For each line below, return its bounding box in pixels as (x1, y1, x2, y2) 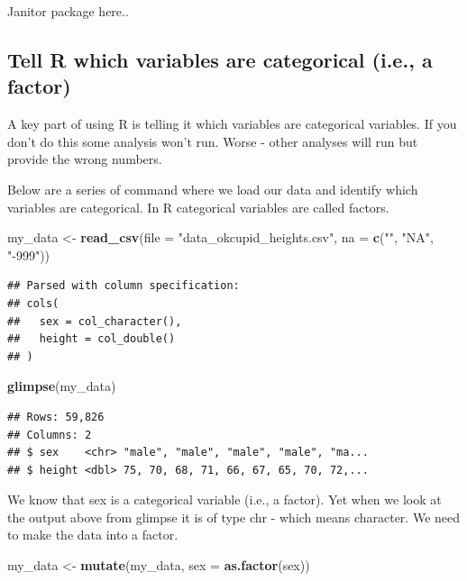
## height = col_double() (7, 332, 176, 346)
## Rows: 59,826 (7, 410, 105, 423)
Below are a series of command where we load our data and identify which (7, 179, 418, 198)
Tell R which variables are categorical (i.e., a (7, 45, 433, 73)
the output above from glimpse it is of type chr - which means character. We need (7, 507, 461, 526)
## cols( (7, 296, 60, 310)
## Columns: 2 (7, 428, 92, 441)
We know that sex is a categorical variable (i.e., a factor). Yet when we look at (7, 490, 442, 509)
